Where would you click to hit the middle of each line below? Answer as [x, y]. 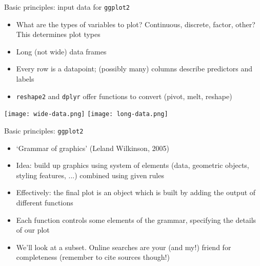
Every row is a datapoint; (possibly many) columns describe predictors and [134, 69]
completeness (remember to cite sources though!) [93, 257]
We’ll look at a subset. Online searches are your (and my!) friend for [124, 247]
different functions [45, 202]
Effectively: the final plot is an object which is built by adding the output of [136, 192]
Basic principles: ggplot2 [44, 130]
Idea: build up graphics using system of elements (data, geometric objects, [133, 165]
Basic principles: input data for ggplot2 [67, 7]
